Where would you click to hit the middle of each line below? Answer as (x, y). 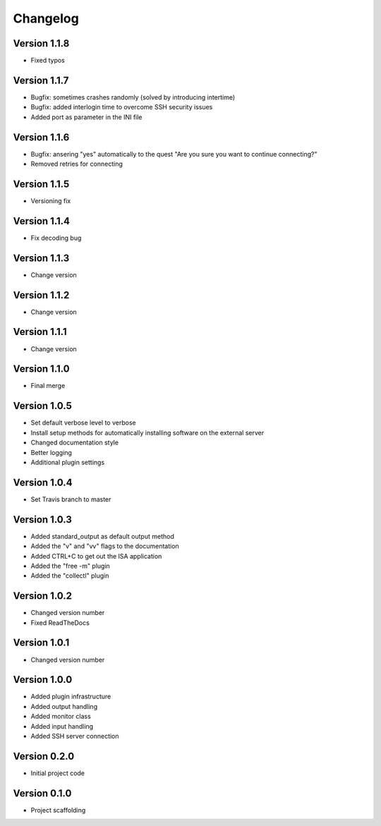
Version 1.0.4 (43, 482)
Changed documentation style (75, 443)
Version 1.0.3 (42, 520)
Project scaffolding (58, 810)
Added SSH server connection (75, 736)
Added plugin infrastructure (71, 697)
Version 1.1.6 (41, 137)
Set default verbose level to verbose (84, 423)
